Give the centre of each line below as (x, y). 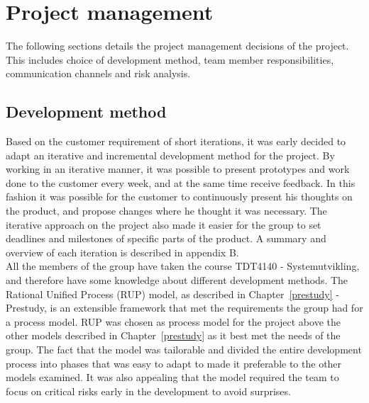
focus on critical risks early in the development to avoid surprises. (148, 391)
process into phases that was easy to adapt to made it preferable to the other (174, 363)
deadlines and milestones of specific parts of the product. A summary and (166, 238)
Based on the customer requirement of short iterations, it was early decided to (176, 141)
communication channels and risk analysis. (98, 73)
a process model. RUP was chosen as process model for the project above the (173, 321)
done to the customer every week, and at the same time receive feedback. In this (181, 182)
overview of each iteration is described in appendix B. (122, 252)
